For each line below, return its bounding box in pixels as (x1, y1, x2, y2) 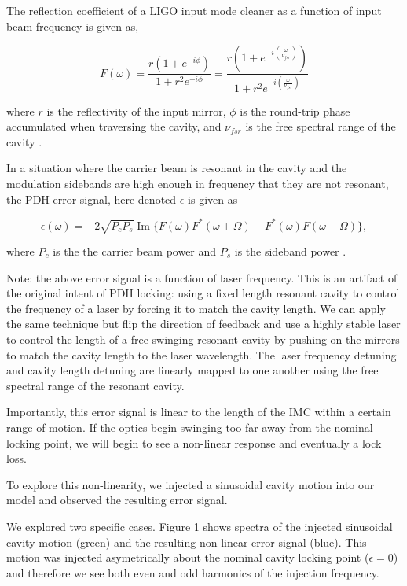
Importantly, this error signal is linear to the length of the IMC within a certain (6, 404, 391, 420)
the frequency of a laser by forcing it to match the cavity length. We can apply (6, 300, 386, 316)
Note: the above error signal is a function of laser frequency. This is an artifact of (6, 269, 398, 286)
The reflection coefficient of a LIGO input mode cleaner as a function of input (6, 2, 382, 18)
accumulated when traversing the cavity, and (6, 118, 222, 135)
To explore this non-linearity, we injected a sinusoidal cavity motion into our (6, 476, 375, 492)
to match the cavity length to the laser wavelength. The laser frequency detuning (6, 346, 397, 363)
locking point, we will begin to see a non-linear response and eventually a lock (6, 434, 382, 451)
